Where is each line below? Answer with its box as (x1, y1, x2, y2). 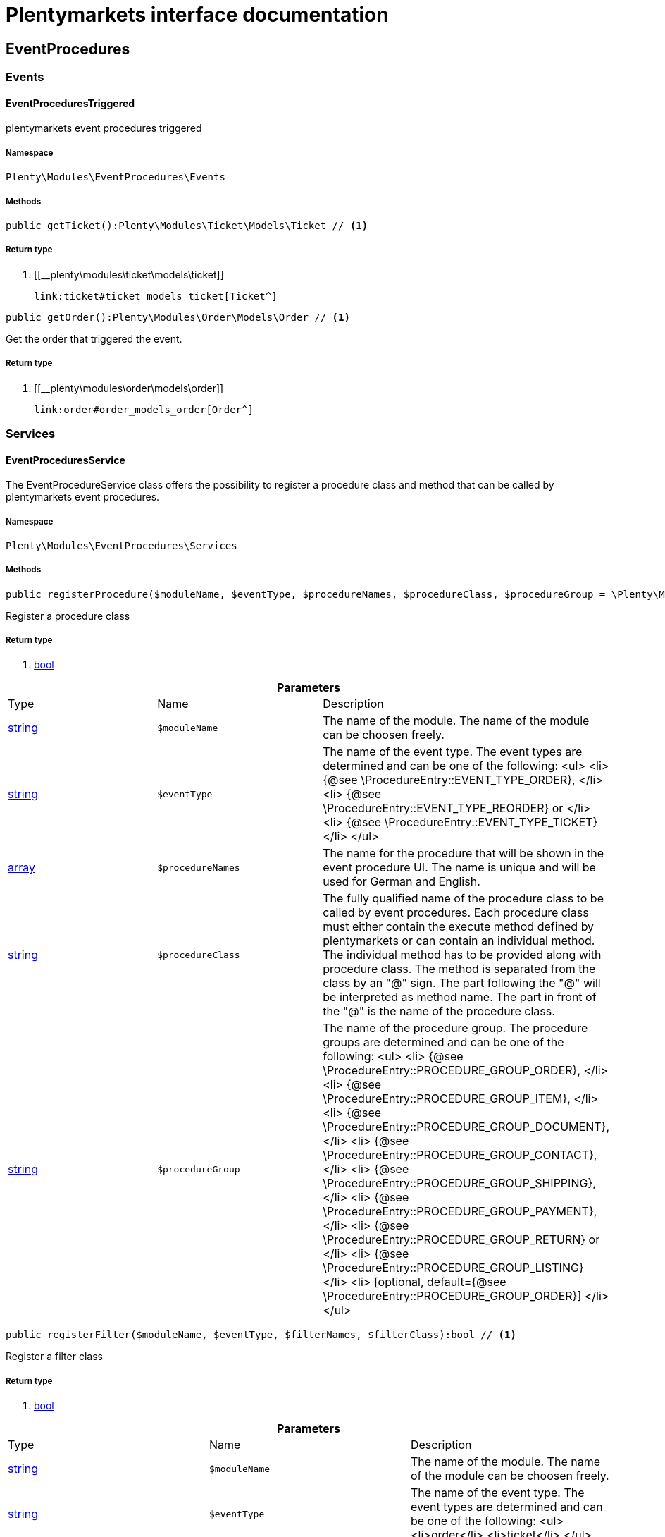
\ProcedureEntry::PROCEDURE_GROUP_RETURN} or (323, 1232, 600, 1247)
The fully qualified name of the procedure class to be (323, 891, 604, 906)
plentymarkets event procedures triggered (6, 122, 202, 135)
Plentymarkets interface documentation (6, 3, 389, 27)
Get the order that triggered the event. (6, 332, 182, 345)
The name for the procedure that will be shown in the (323, 846, 604, 861)
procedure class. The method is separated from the (323, 962, 596, 976)
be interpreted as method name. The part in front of (323, 990, 597, 1005)
